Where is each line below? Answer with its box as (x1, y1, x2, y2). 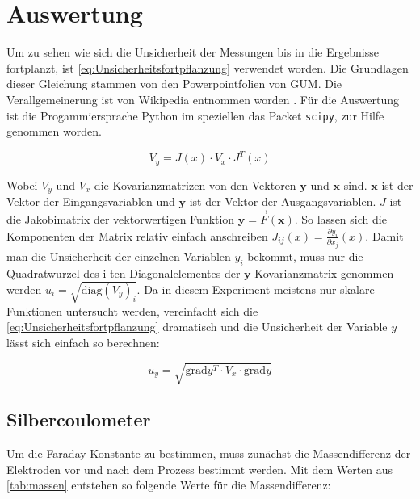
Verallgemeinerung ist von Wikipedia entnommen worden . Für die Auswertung (6, 90, 399, 107)
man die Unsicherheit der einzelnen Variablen (6, 247, 231, 264)
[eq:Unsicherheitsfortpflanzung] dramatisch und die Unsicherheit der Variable (6, 318, 388, 335)
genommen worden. (6, 123, 102, 140)
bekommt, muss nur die (247, 247, 363, 264)
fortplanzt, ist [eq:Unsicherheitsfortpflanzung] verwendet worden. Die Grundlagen (6, 59, 409, 76)
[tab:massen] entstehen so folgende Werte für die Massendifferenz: (6, 476, 331, 493)
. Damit (365, 227, 404, 244)
